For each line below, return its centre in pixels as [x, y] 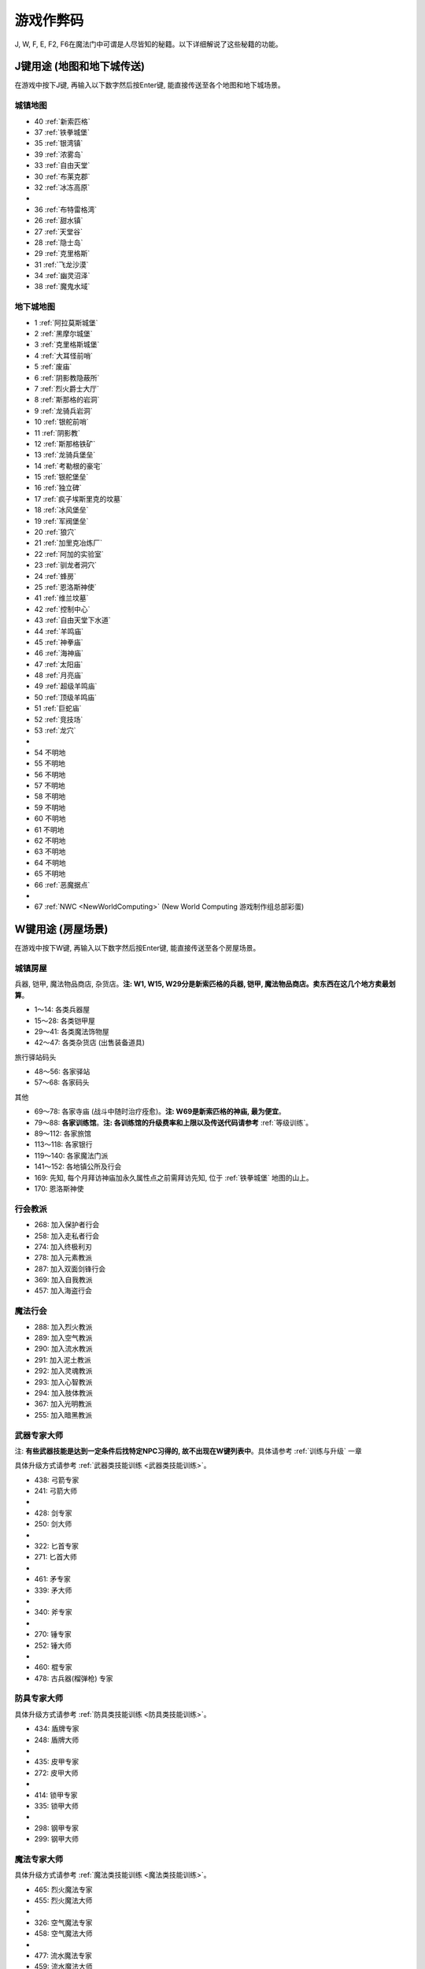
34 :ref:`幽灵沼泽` [62, 276]
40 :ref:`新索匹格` [62, 121]
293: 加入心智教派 [63, 1381]
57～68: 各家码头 [62, 1082]
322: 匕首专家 [56, 1546]
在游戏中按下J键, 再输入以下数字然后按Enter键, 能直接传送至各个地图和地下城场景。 [150, 85]
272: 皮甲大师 [56, 1773]
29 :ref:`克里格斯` [62, 254]
